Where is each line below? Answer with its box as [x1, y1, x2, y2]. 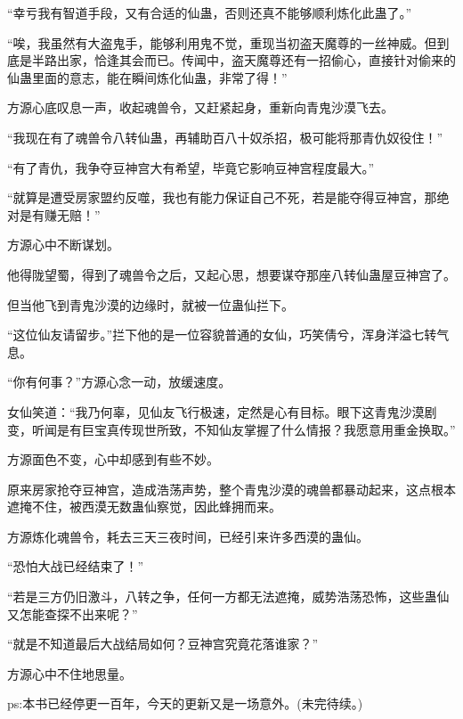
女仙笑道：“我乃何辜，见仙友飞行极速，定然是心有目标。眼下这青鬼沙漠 [7, 402, 425, 421]
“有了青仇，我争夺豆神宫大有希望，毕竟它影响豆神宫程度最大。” [7, 158, 375, 176]
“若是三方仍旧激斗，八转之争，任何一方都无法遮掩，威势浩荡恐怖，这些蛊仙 [7, 587, 450, 606]
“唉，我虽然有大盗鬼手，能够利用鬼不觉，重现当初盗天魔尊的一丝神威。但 [7, 33, 437, 52]
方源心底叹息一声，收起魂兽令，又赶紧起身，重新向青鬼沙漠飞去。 [7, 98, 394, 117]
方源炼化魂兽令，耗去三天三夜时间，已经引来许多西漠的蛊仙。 [7, 527, 369, 545]
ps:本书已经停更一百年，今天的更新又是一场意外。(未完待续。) [7, 694, 363, 713]
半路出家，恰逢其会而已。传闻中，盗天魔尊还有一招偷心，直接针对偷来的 [31, 51, 456, 69]
